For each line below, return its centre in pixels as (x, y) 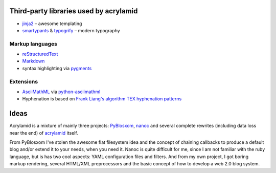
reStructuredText (40, 54)
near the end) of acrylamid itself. (44, 133)
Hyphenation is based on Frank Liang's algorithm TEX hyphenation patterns (102, 99)
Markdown (33, 61)
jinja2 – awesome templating (52, 24)
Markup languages (33, 44)
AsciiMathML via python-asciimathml (61, 92)
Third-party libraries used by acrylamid (74, 11)
